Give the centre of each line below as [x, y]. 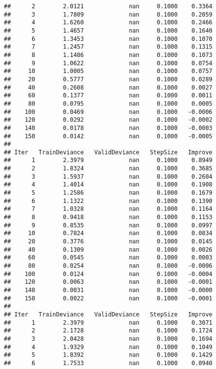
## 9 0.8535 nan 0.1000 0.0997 [108, 225]
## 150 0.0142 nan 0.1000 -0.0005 [108, 136]
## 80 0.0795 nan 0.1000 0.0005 [108, 103]
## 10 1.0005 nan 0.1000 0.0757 [108, 71]
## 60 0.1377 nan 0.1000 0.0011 [108, 96]
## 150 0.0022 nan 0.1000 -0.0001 [108, 298]
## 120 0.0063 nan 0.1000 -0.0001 [108, 282]
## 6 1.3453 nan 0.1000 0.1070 [108, 39]
